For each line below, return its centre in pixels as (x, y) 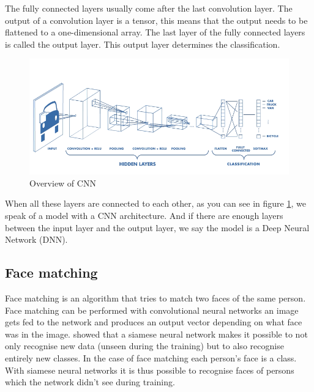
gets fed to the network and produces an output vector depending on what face (154, 322)
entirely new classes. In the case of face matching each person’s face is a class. (151, 358)
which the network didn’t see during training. (90, 382)
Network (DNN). (36, 239)
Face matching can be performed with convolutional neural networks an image (152, 310)
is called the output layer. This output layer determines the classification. (143, 44)
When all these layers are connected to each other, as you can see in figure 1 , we (155, 203)
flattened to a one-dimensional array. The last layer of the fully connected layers (155, 32)
